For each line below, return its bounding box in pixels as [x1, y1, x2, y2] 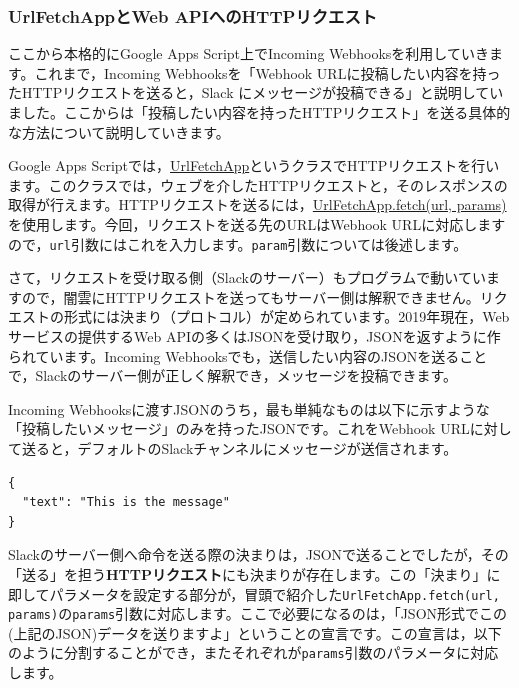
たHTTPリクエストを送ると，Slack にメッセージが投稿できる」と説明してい [8, 82, 504, 103]
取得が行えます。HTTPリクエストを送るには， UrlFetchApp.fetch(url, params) [8, 194, 507, 215]
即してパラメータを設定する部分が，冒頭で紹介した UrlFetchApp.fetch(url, [8, 583, 500, 604]
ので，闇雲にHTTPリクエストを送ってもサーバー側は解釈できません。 [21, 286, 480, 307]
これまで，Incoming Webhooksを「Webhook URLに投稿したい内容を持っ [34, 62, 501, 83]
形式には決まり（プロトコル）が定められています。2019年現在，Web [63, 306, 510, 327]
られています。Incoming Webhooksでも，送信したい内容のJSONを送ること [8, 345, 488, 366]
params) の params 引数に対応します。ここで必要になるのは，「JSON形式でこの [8, 603, 508, 624]
